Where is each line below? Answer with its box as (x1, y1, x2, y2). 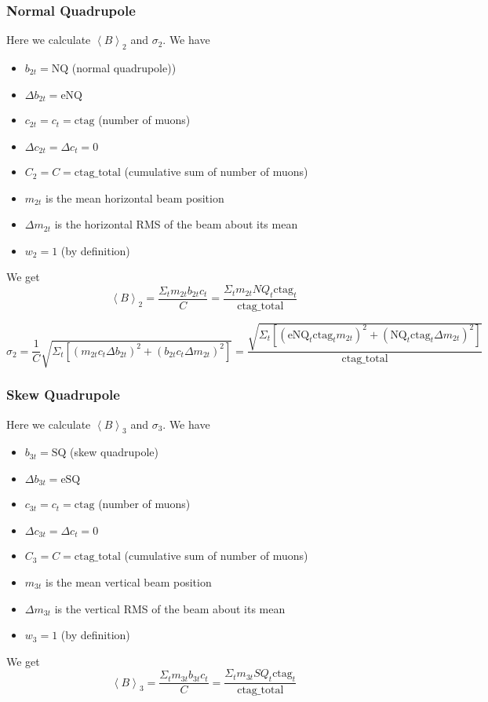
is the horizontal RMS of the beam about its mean (54, 216, 298, 232)
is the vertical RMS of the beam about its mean (54, 600, 286, 616)
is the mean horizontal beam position (45, 189, 224, 206)
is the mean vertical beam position (45, 573, 212, 590)
